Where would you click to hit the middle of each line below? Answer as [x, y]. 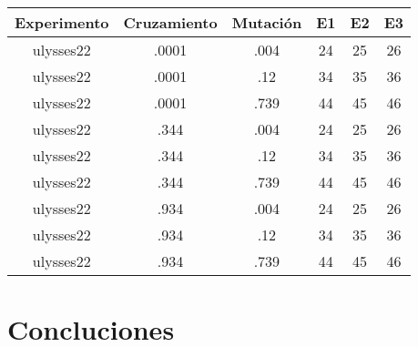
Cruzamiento [170, 22]
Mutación [267, 22]
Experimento [62, 22]
